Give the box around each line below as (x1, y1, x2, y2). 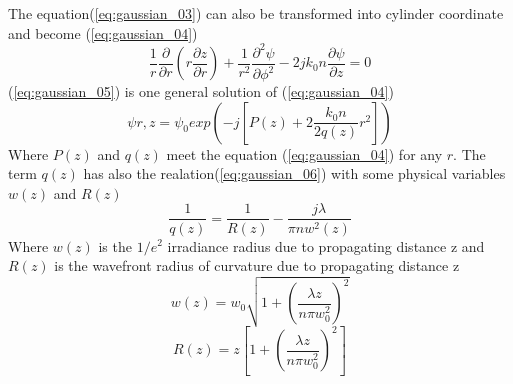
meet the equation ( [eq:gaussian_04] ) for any (166, 143, 443, 164)
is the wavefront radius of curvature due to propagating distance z (54, 255, 460, 276)
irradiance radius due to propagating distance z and (167, 235, 485, 256)
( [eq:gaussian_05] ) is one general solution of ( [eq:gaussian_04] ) (8, 81, 394, 102)
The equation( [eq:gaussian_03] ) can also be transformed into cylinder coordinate (8, 3, 504, 23)
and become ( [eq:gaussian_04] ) (8, 22, 198, 43)
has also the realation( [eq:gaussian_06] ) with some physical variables (83, 163, 506, 184)
